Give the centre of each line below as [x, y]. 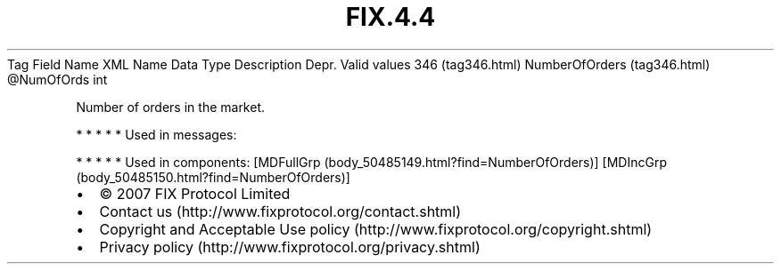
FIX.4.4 [390, 17]
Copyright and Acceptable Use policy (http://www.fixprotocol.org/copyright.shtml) [376, 229]
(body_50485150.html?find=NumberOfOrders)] [213, 177]
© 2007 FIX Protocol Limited [195, 193]
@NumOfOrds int [58, 79]
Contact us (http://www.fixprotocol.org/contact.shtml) [280, 211]
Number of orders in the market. [171, 107]
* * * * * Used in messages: [156, 134]
